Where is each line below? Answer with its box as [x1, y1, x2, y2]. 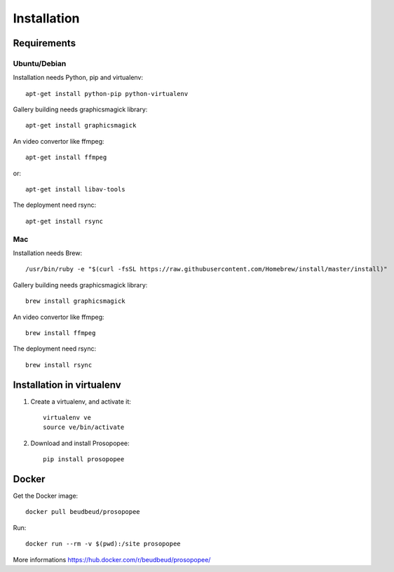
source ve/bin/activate [43, 423, 125, 431]
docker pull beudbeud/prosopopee [25, 508, 140, 516]
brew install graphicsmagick [25, 297, 125, 305]
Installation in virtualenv [13, 379, 122, 390]
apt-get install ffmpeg [25, 154, 107, 161]
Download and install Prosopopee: [30, 439, 130, 447]
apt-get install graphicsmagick [25, 121, 137, 130]
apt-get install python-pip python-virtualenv [25, 90, 189, 97]
